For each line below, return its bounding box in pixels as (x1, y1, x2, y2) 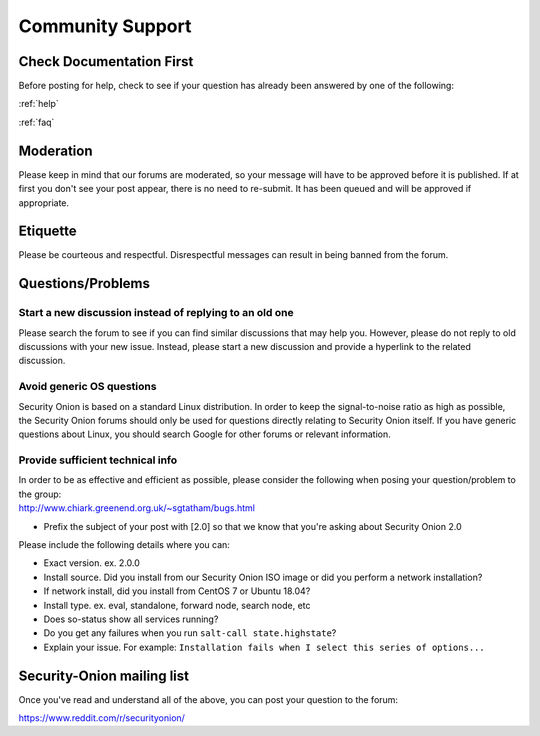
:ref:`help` (18, 98, 59, 110)
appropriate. (18, 196, 70, 209)
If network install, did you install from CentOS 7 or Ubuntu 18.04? (43, 585, 311, 597)
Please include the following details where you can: (18, 539, 230, 550)
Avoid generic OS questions (18, 380, 157, 394)
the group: (18, 488, 62, 500)
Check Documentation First (18, 53, 194, 70)
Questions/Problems (18, 275, 150, 292)
